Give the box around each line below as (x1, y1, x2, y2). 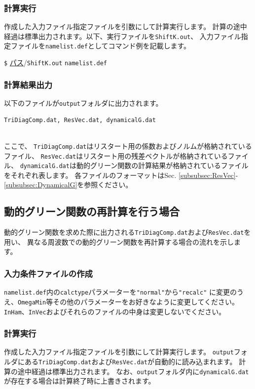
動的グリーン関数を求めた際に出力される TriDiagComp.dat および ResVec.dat (4, 227, 244, 237)
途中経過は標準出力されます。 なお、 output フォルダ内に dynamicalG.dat (17, 366, 249, 376)
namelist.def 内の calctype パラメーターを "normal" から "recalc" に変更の (4, 287, 237, 297)
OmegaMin (18, 299, 46, 306)
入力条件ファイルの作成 (4, 267, 93, 279)
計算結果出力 (4, 78, 53, 90)
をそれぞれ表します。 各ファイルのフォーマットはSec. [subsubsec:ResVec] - (4, 170, 238, 180)
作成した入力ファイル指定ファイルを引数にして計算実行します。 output (4, 346, 234, 357)
